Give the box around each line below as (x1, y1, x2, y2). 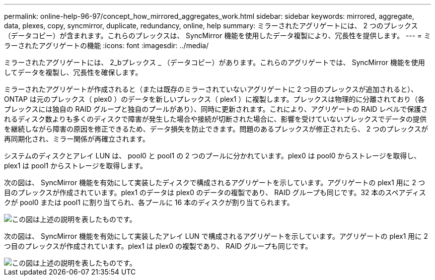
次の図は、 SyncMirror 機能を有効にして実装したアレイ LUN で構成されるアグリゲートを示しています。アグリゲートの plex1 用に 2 (4, 232, 428, 240)
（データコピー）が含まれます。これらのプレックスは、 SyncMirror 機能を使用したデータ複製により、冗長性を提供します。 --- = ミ (4, 31, 431, 40)
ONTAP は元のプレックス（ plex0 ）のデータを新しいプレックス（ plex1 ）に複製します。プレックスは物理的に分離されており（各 (4, 95, 425, 103)
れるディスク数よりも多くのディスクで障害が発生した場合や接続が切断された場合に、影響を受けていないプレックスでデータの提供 (4, 115, 427, 123)
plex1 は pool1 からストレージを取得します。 (4, 161, 147, 170)
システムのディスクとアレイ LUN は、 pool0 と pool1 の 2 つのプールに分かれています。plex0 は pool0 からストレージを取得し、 (4, 151, 421, 160)
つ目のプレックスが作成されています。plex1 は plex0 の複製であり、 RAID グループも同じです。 (4, 242, 312, 250)
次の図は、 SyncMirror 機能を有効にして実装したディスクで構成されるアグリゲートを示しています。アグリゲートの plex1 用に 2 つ (4, 178, 426, 187)
